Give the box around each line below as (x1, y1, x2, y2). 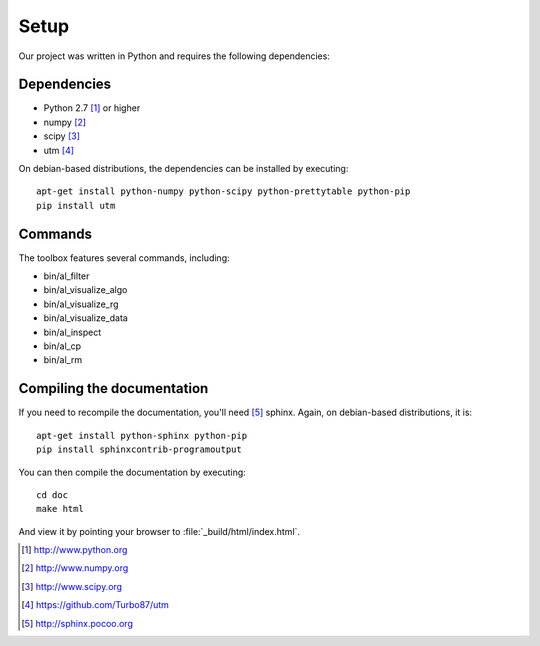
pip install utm (36, 200, 116, 211)
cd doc (36, 489, 69, 500)
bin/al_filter (43, 270, 90, 282)
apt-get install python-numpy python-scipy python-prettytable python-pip (36, 186, 411, 197)
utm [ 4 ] (43, 144, 75, 156)
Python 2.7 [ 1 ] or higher (43, 102, 141, 114)
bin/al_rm (43, 354, 83, 366)
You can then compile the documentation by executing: (18, 466, 247, 478)
